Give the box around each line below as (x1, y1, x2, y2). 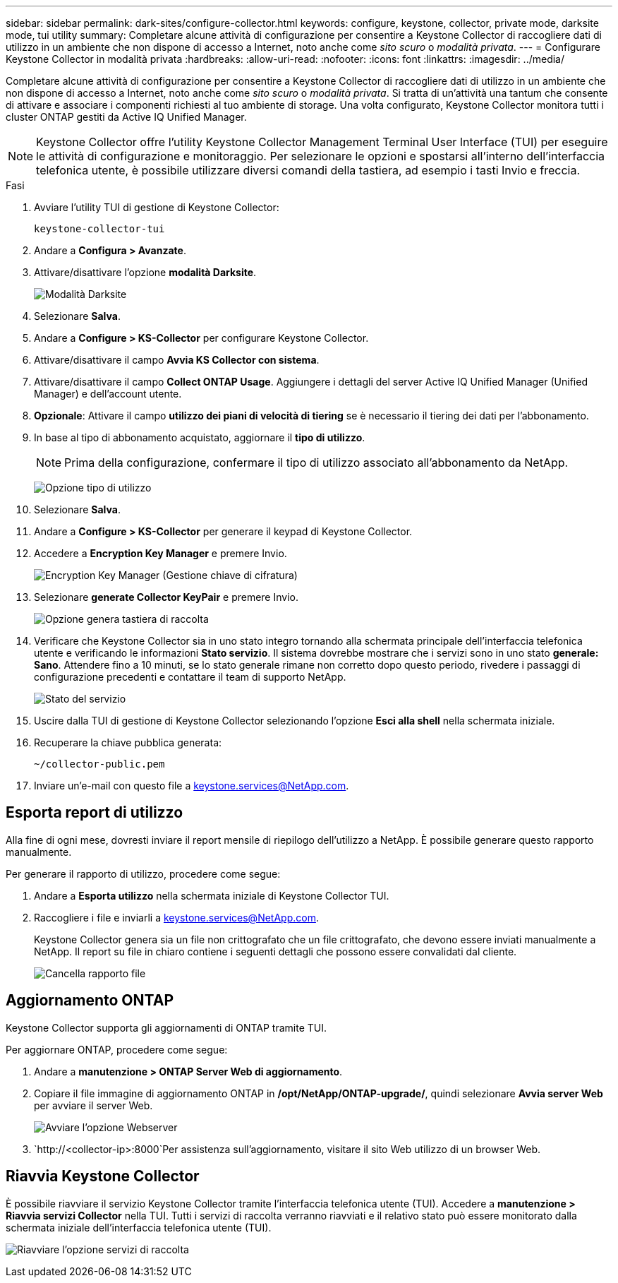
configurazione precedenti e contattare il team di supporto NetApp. (34, 671, 346, 683)
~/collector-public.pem (34, 758, 165, 770)
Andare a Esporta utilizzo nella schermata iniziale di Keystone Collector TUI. (34, 889, 389, 902)
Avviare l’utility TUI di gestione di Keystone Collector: (34, 201, 279, 213)
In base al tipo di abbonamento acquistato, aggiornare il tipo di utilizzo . (34, 431, 365, 443)
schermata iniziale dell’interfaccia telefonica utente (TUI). (6, 1221, 272, 1234)
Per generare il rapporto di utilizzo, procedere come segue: (6, 867, 281, 880)
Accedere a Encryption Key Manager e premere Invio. (34, 547, 287, 559)
